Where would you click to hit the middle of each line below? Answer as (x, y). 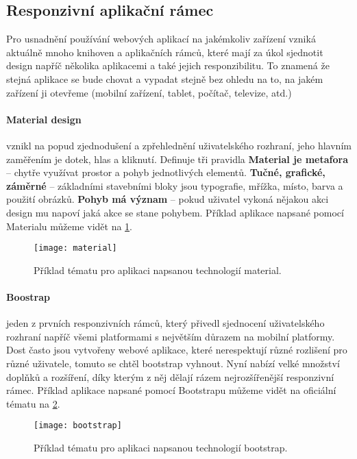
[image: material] (75, 248)
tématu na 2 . (33, 403)
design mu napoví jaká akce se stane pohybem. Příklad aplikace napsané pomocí (175, 212)
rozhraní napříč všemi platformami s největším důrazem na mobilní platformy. (171, 336)
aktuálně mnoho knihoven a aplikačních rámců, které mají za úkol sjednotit (165, 52)
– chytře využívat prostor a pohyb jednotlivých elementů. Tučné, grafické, (166, 172)
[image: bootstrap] (78, 426)
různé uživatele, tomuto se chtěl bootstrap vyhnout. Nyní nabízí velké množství (173, 363)
